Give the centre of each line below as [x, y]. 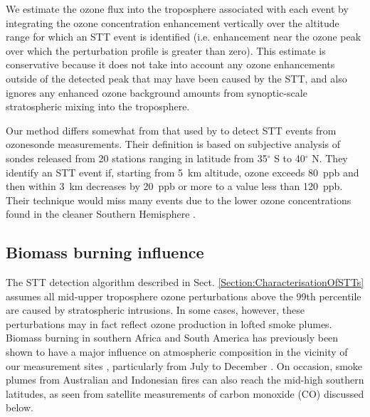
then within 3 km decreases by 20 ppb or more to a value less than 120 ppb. [174, 186]
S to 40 [290, 158]
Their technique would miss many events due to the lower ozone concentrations [179, 200]
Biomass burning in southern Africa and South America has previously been [172, 338]
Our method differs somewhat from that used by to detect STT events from [171, 130]
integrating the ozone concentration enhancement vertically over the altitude [173, 22]
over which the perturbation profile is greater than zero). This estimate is [166, 50]
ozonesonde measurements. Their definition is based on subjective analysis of [173, 144]
